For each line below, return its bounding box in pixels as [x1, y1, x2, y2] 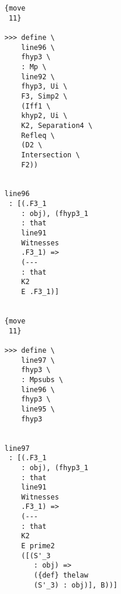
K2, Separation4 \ [21, 121, 93, 130]
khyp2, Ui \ [21, 112, 68, 120]
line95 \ [21, 404, 55, 413]
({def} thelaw [33, 571, 88, 580]
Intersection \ [21, 150, 80, 159]
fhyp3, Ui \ [21, 82, 68, 91]
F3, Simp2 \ [21, 92, 68, 100]
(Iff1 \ [21, 102, 51, 110]
